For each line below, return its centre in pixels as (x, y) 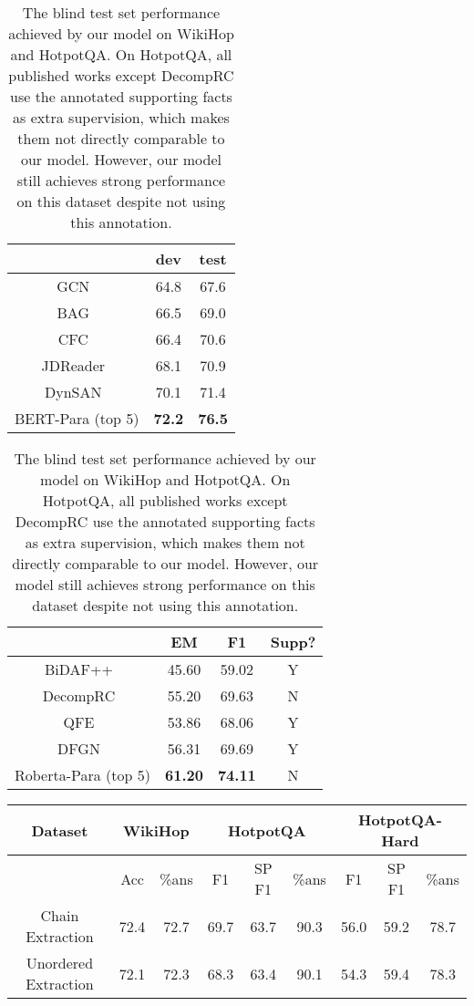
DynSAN (73, 392)
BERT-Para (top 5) (77, 418)
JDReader (73, 365)
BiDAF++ (79, 669)
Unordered (60, 963)
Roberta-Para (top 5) (82, 775)
